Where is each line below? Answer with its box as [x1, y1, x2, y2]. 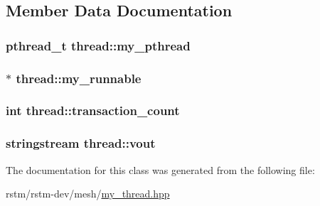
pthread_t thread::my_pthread [6, 36, 191, 54]
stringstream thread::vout [6, 134, 156, 152]
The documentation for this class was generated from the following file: [6, 162, 315, 177]
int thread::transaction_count [6, 102, 180, 119]
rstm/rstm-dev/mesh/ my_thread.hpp [6, 186, 170, 201]
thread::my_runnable [16, 69, 142, 87]
